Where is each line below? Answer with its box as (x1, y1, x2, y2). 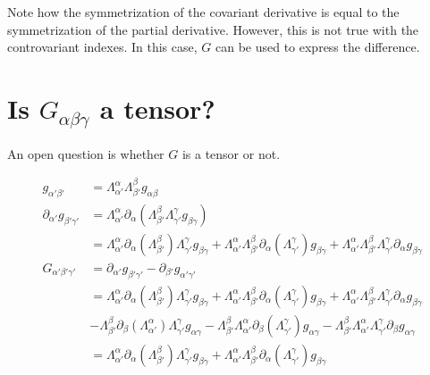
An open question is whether (7, 144, 164, 162)
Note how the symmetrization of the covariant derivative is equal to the (7, 3, 400, 21)
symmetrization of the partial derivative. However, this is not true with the (7, 20, 419, 38)
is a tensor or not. (181, 144, 281, 162)
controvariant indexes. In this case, (7, 37, 198, 56)
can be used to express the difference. (215, 37, 420, 56)
